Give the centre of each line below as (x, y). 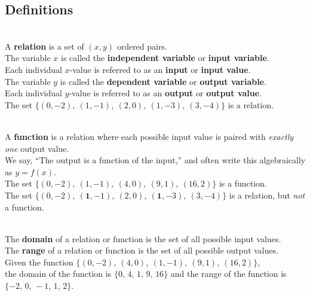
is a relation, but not (267, 195)
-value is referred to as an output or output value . (165, 93)
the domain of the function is (58, 274)
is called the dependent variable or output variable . (163, 81)
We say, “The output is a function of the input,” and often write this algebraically (155, 160)
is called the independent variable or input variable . (165, 58)
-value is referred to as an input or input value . (160, 69)
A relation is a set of (44, 46)
